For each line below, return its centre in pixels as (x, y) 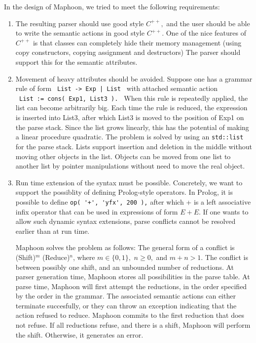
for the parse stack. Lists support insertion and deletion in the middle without (134, 146)
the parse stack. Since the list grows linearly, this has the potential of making (132, 127)
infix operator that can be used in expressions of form (97, 211)
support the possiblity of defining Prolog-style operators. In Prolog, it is (124, 192)
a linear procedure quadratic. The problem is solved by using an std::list (129, 137)
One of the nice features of (206, 33)
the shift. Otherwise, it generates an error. (79, 334)
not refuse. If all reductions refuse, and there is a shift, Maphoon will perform (133, 325)
